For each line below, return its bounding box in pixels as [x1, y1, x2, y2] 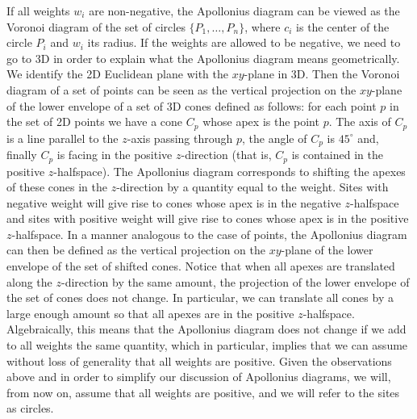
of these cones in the [6, 178, 107, 195]
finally [6, 146, 37, 163]
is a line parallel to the [6, 129, 119, 146]
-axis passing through [127, 129, 233, 146]
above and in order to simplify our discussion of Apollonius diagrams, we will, [6, 368, 391, 385]
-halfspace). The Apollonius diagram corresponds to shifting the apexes [53, 162, 406, 179]
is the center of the [296, 18, 390, 35]
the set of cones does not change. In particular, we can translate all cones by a [6, 289, 394, 306]
